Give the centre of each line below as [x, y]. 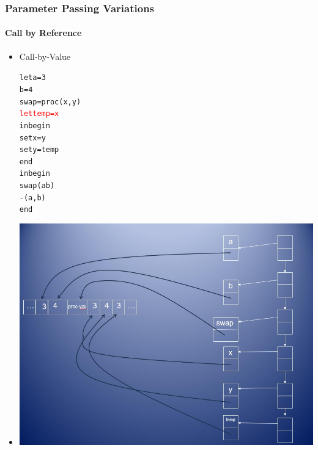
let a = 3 [32, 78]
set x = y [32, 138]
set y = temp [39, 150]
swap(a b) [37, 186]
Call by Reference [43, 33]
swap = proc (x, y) [50, 102]
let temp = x [39, 114]
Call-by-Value [45, 56]
